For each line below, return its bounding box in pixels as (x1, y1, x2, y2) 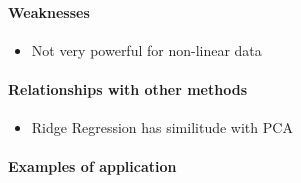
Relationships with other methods (8, 78, 247, 99)
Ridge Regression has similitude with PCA (31, 117, 293, 138)
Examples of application (8, 156, 177, 177)
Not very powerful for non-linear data (31, 39, 262, 60)
